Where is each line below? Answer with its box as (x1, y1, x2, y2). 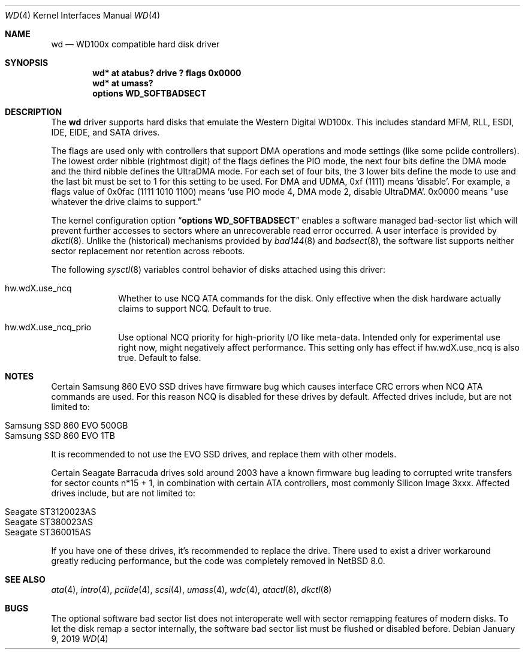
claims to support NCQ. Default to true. (118, 303, 271, 314)
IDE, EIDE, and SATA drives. (51, 127, 160, 137)
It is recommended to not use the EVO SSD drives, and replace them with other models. (51, 449, 397, 459)
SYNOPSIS (5, 58, 49, 68)
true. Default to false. (118, 352, 201, 363)
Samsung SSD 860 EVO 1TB (5, 430, 115, 441)
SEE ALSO (5, 574, 46, 584)
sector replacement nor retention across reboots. (51, 246, 245, 256)
